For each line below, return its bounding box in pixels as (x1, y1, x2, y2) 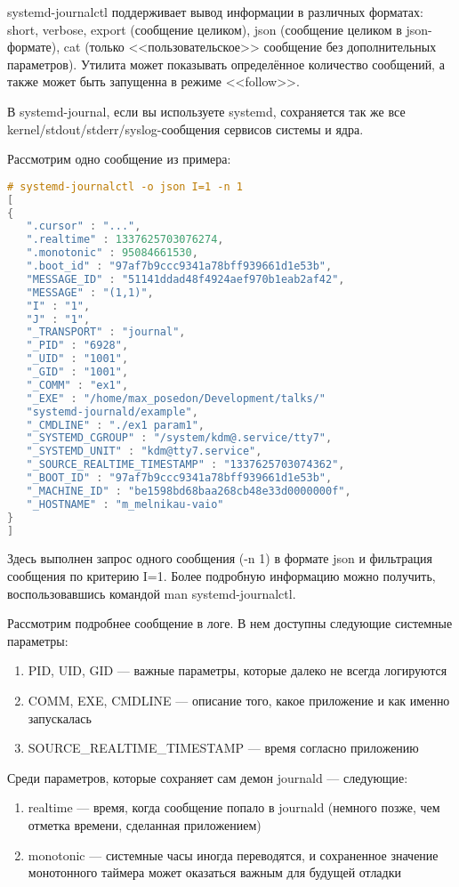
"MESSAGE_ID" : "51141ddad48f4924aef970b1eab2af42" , (26, 272, 345, 286)
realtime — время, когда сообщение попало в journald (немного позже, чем (28, 798, 440, 817)
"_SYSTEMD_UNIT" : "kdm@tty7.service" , (26, 445, 262, 458)
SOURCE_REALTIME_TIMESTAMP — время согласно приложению (28, 738, 419, 757)
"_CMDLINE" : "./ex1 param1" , (26, 418, 205, 431)
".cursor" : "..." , (26, 220, 141, 233)
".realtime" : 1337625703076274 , (26, 233, 224, 246)
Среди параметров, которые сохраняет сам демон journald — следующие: (7, 768, 408, 786)
